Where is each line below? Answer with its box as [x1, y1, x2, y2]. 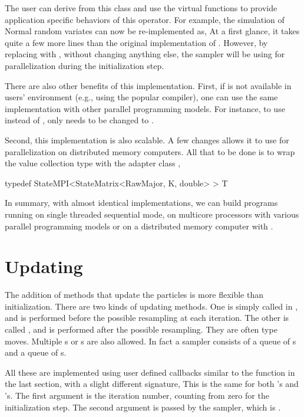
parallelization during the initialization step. [5, 59, 164, 71]
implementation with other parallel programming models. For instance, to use [5, 102, 285, 114]
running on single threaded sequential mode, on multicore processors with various [5, 208, 299, 220]
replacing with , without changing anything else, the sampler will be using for [5, 48, 285, 60]
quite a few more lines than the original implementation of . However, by [5, 36, 268, 48]
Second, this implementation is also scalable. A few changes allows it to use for [5, 133, 289, 146]
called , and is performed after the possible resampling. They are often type [5, 323, 277, 335]
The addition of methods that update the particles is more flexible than [5, 288, 263, 301]
